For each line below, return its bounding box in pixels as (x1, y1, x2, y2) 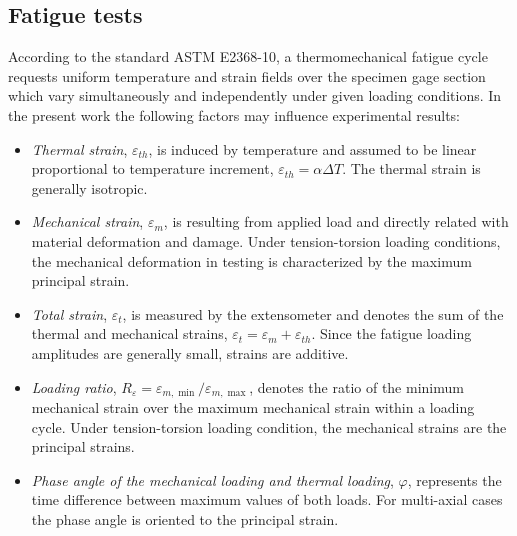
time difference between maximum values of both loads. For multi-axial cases (31, 489, 503, 510)
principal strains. (31, 436, 135, 457)
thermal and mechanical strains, (31, 323, 228, 344)
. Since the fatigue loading (311, 323, 472, 344)
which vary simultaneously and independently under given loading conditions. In (8, 85, 502, 106)
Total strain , (31, 303, 108, 324)
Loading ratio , (31, 376, 117, 397)
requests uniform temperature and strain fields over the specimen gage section (8, 65, 486, 86)
